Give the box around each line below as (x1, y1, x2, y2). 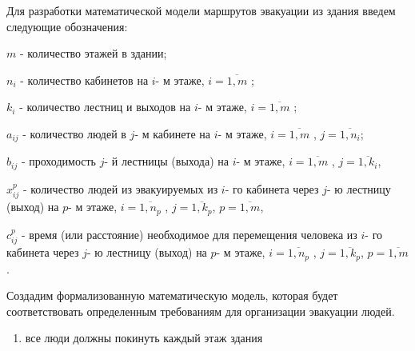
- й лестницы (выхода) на (104, 153, 229, 170)
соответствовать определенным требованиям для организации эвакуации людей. (6, 302, 395, 319)
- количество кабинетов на (20, 71, 149, 88)
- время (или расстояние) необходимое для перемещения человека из (21, 225, 357, 242)
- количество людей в (22, 125, 126, 142)
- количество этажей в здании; (19, 45, 167, 62)
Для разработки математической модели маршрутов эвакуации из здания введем (6, 2, 396, 18)
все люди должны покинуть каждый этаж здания (25, 329, 263, 346)
